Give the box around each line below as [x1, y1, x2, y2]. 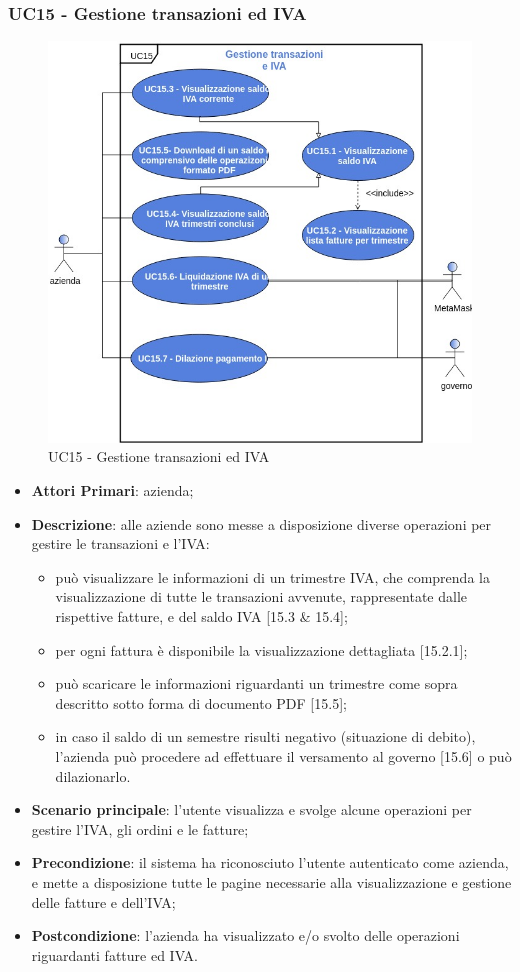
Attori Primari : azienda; [31, 480, 194, 501]
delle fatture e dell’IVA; [31, 891, 176, 912]
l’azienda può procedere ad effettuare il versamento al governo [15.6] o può [55, 745, 512, 766]
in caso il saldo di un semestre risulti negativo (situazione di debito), [55, 726, 476, 747]
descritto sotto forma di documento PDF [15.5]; [55, 692, 347, 713]
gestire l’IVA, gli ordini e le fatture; [31, 818, 249, 839]
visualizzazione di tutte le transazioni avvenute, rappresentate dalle [55, 586, 467, 607]
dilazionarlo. [55, 765, 131, 786]
